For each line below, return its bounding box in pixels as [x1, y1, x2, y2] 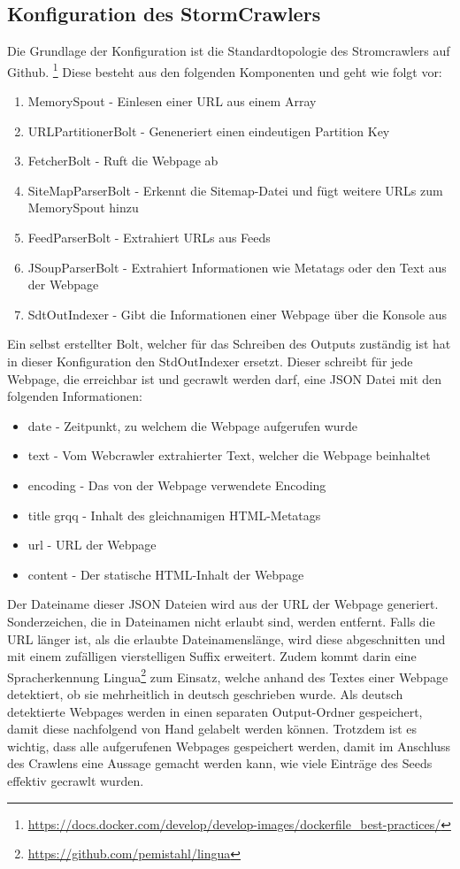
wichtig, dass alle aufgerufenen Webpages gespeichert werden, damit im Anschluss [7, 736, 451, 755]
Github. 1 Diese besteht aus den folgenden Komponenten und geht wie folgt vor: [7, 59, 442, 81]
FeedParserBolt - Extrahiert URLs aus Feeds [27, 228, 271, 247]
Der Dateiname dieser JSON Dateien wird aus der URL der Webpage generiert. [7, 595, 439, 613]
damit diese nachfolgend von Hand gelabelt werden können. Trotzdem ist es [7, 719, 418, 738]
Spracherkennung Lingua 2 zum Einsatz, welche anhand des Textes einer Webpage [7, 665, 448, 686]
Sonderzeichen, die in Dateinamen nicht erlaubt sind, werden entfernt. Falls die [7, 611, 435, 630]
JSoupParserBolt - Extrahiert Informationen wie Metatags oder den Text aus [27, 258, 447, 276]
